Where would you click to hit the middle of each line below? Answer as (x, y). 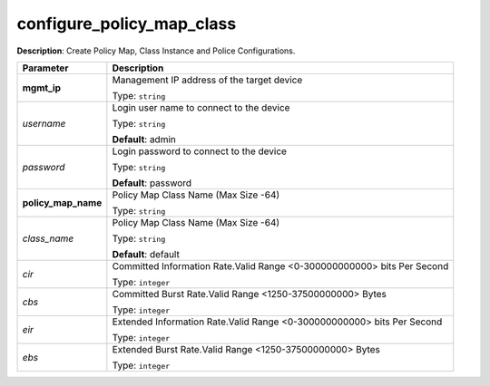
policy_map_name (62, 202)
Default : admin (144, 139)
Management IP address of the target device (207, 80)
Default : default (146, 254)
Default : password (152, 183)
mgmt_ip (42, 88)
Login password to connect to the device (200, 151)
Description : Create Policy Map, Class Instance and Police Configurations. (156, 51)
